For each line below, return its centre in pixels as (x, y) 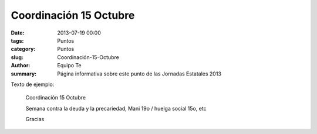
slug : (17, 57)
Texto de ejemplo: (33, 84)
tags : (17, 40)
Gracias (35, 119)
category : (23, 49)
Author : (21, 66)
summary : (24, 74)
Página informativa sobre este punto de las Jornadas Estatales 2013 (139, 74)
